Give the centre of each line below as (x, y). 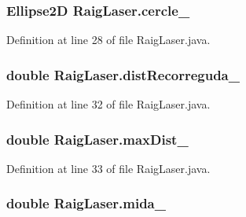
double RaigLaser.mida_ (86, 203)
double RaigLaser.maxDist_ (97, 139)
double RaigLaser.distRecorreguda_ (123, 74)
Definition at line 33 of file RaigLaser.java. (108, 168)
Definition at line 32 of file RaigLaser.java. (108, 104)
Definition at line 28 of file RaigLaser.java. (108, 40)
